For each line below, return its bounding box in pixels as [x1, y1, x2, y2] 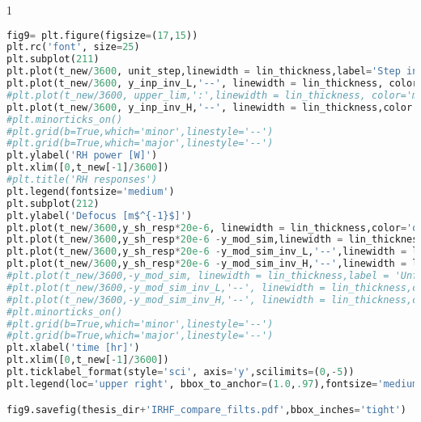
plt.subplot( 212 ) [6, 197, 100, 209]
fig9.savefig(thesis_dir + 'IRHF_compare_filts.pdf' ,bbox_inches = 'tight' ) [6, 403, 407, 416]
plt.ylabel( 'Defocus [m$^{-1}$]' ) [6, 209, 193, 222]
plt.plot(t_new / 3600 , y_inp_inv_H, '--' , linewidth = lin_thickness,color [6, 101, 413, 113]
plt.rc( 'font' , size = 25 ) [6, 41, 140, 53]
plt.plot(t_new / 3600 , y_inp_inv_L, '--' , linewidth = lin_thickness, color [6, 78, 419, 90]
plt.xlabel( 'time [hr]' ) [6, 342, 140, 354]
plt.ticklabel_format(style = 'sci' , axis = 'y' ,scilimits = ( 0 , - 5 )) [6, 366, 355, 378]
